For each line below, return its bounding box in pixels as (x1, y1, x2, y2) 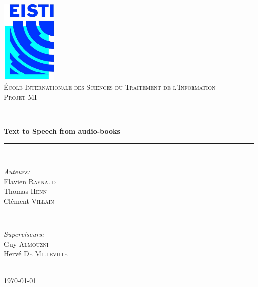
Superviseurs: (4, 229, 44, 239)
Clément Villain (4, 196, 54, 206)
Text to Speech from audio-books (4, 126, 120, 136)
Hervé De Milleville (4, 248, 68, 259)
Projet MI (4, 91, 37, 102)
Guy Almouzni (4, 238, 49, 249)
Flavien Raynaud (4, 176, 56, 186)
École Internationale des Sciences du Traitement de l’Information (4, 82, 216, 92)
